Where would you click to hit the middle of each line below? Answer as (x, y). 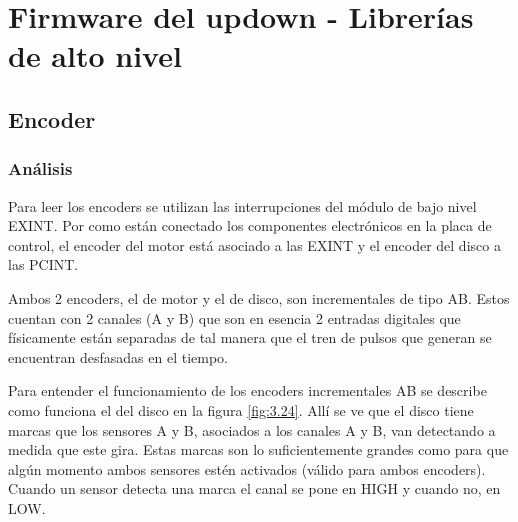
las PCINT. (43, 264)
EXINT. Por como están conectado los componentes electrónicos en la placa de (250, 225)
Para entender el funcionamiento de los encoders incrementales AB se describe (247, 390)
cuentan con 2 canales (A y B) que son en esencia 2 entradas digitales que (234, 317)
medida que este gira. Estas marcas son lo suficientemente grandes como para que (258, 449)
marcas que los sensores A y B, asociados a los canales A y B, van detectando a (252, 429)
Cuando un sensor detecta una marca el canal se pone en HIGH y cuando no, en (254, 488)
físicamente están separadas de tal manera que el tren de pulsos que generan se (250, 337)
